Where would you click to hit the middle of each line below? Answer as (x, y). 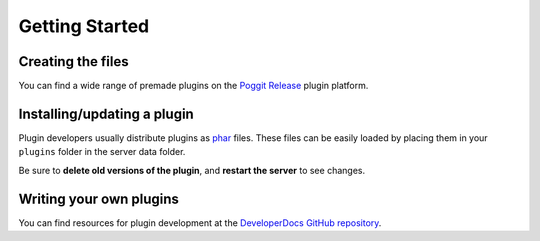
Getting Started (84, 26)
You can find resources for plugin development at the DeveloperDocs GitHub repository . (200, 222)
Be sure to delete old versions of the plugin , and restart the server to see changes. (191, 170)
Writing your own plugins (99, 198)
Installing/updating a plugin (106, 113)
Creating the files (73, 61)
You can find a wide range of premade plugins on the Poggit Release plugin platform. (193, 86)
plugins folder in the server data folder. (102, 152)
